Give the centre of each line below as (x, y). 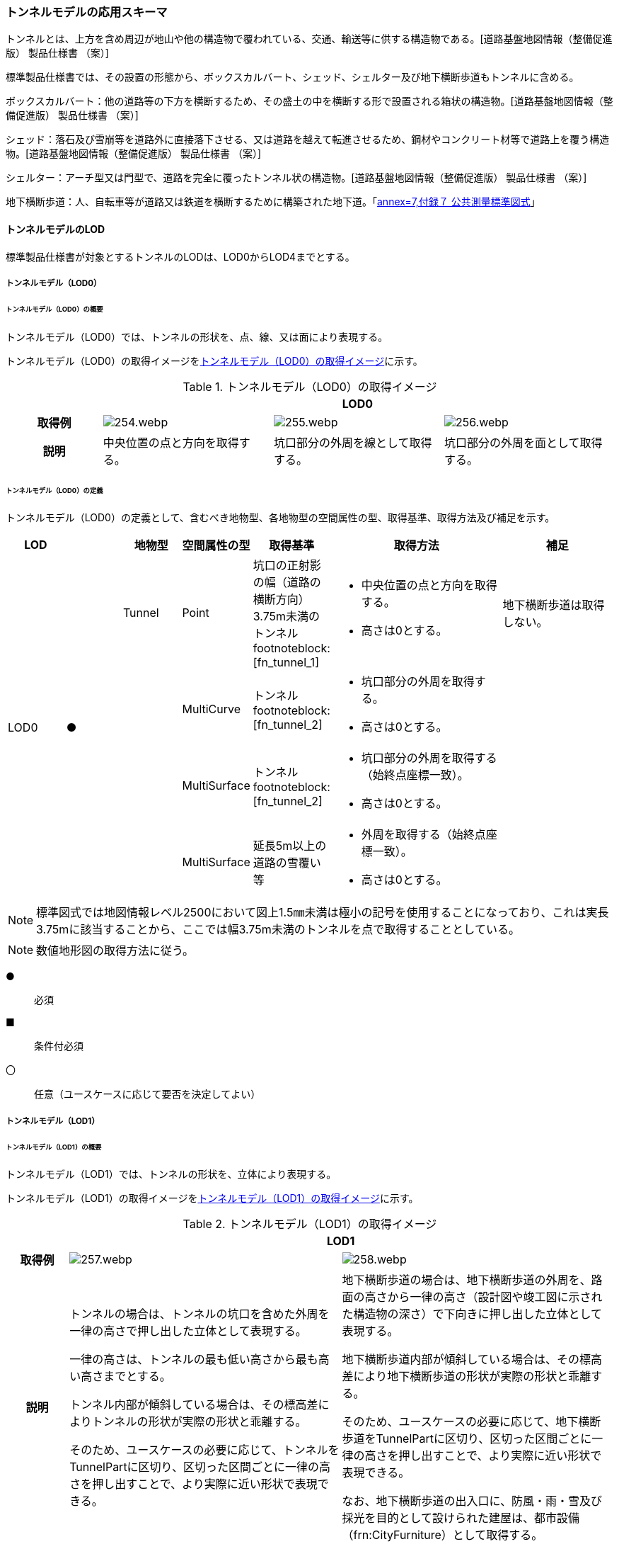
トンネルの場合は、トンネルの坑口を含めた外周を (199, 1314)
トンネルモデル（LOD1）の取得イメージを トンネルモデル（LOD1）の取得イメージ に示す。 (212, 1198)
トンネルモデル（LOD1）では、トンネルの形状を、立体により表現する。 (171, 1174)
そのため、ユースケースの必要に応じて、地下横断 (472, 1422)
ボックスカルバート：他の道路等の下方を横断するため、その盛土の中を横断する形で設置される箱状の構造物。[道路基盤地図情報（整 (309, 101)
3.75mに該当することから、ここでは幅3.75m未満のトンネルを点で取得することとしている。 (278, 930)
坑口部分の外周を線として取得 (353, 442)
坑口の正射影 (287, 566)
